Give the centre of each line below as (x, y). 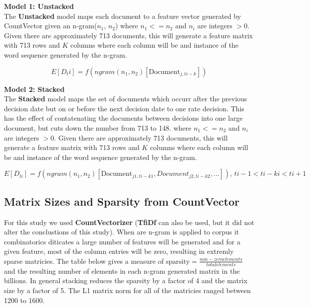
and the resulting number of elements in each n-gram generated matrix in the (122, 270)
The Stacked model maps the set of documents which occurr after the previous (126, 99)
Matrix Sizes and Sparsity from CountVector (122, 201)
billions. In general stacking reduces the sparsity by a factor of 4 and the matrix (126, 280)
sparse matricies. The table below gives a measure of (84, 261)
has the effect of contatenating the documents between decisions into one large (123, 118)
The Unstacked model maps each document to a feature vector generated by (123, 16)
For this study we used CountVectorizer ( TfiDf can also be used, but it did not (129, 222)
